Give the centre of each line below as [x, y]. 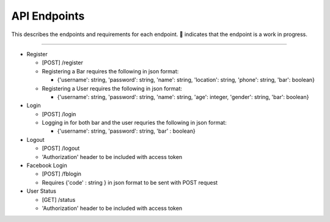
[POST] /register [63, 63]
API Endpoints [48, 16]
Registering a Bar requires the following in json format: [110, 71]
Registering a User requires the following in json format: [112, 88]
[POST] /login [59, 114]
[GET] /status [59, 199]
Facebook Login [47, 166]
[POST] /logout [61, 148]
